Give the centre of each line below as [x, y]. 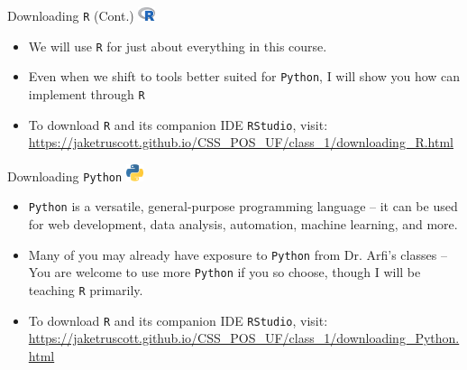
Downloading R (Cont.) [71, 15]
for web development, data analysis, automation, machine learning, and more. [243, 224]
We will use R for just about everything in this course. [178, 46]
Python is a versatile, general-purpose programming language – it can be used [243, 206]
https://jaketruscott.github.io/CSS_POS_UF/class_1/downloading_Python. [244, 338]
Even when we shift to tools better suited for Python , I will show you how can [244, 76]
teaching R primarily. [86, 289]
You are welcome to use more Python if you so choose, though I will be [224, 272]
